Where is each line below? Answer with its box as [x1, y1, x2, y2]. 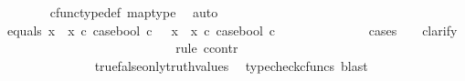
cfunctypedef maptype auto [49, 3, 218, 21]
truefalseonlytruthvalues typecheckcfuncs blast [94, 56, 368, 75]
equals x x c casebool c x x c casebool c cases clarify [6, 20, 458, 39]
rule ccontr [175, 38, 238, 57]
